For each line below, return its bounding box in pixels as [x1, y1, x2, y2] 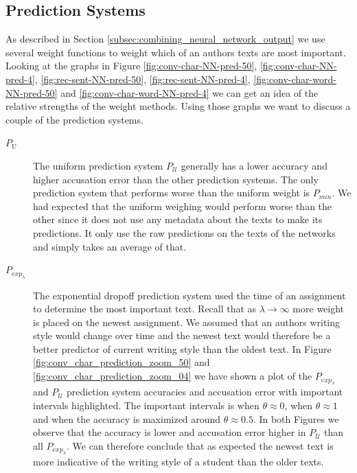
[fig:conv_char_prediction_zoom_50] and [33, 355, 210, 369]
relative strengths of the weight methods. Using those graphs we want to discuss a [5, 99, 351, 113]
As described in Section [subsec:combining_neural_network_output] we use [5, 32, 325, 46]
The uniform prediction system [33, 158, 163, 172]
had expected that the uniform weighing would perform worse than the [33, 198, 332, 213]
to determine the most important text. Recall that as [33, 301, 257, 316]
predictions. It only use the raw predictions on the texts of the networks [33, 225, 336, 240]
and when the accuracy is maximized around [33, 411, 221, 426]
